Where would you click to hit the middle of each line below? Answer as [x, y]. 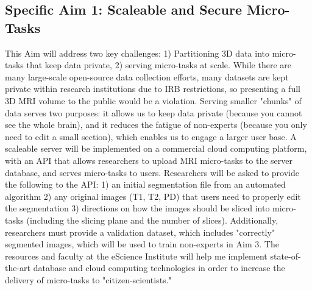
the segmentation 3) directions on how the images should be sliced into [137, 208]
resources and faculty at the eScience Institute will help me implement [136, 256]
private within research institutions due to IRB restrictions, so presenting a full [153, 89]
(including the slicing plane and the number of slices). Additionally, [152, 220]
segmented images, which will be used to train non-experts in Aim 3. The [142, 244]
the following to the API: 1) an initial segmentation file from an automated [145, 184]
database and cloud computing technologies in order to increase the [159, 268]
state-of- [285, 256]
